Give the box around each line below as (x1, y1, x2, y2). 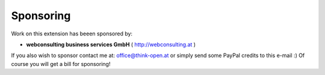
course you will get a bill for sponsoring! (11, 60, 111, 67)
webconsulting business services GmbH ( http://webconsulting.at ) (26, 41, 196, 48)
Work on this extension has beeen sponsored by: (11, 30, 132, 37)
